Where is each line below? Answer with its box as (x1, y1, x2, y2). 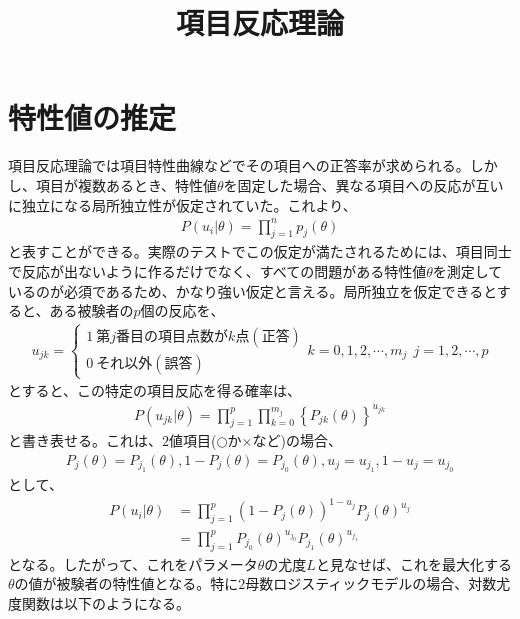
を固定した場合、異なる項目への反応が (223, 174, 476, 195)
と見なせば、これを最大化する (315, 553, 512, 574)
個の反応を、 (140, 300, 225, 321)
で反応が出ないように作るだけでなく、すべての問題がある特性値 (8, 261, 427, 282)
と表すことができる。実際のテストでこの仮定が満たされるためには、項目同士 (8, 241, 512, 262)
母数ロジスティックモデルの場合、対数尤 (245, 573, 511, 594)
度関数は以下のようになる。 (8, 592, 190, 613)
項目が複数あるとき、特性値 (35, 174, 218, 195)
